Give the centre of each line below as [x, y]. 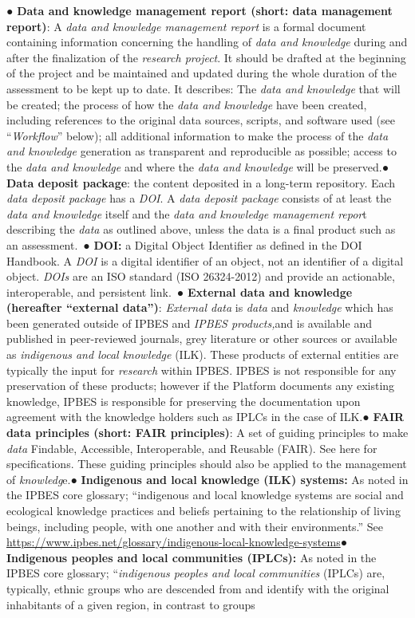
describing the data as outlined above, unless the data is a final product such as [201, 229]
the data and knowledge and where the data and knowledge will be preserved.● [198, 166]
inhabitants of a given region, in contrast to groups [131, 604]
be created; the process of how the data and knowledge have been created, [187, 104]
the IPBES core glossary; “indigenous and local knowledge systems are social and [205, 495]
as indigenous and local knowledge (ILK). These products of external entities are [203, 354]
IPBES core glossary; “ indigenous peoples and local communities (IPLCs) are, [196, 573]
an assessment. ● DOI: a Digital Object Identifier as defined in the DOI [184, 244]
